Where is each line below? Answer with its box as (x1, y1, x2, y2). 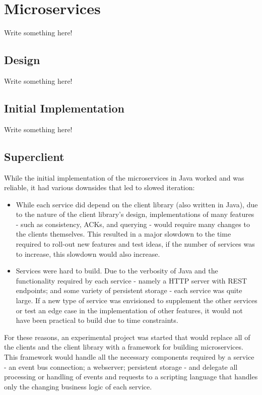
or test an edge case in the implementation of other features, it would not (16, 305, 243, 315)
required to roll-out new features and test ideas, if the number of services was (16, 239, 255, 249)
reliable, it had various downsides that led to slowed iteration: (4, 182, 195, 193)
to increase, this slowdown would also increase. (16, 248, 160, 259)
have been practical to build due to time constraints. (16, 315, 178, 325)
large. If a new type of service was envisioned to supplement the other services (16, 295, 257, 306)
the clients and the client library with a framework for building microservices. (4, 342, 243, 352)
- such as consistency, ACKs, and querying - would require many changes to (16, 218, 250, 229)
